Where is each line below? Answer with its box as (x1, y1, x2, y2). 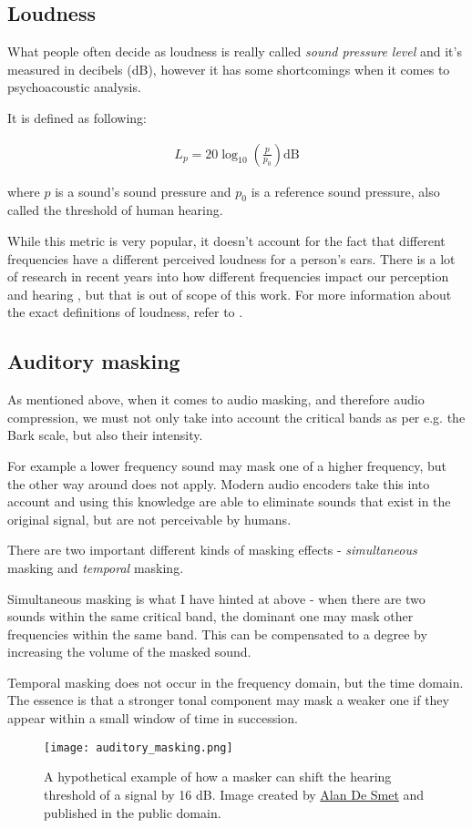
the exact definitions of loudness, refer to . (7, 302, 243, 322)
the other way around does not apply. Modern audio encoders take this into (7, 474, 430, 493)
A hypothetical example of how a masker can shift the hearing (44, 767, 392, 786)
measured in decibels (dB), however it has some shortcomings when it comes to (7, 59, 450, 78)
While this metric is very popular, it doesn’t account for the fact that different (7, 231, 446, 250)
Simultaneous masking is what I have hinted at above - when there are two (7, 588, 426, 608)
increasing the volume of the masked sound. (7, 642, 251, 661)
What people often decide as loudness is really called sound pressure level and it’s (7, 42, 462, 61)
